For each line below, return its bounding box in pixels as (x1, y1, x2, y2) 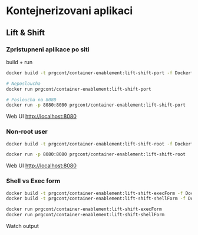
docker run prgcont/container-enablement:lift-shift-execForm (6, 206, 162, 213)
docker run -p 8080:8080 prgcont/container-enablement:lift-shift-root (6, 151, 186, 157)
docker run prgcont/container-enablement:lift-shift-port (6, 86, 151, 92)
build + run (6, 58, 33, 65)
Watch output (6, 223, 39, 230)
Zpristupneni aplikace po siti (6, 45, 90, 54)
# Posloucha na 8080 (6, 97, 57, 102)
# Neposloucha (6, 81, 41, 87)
